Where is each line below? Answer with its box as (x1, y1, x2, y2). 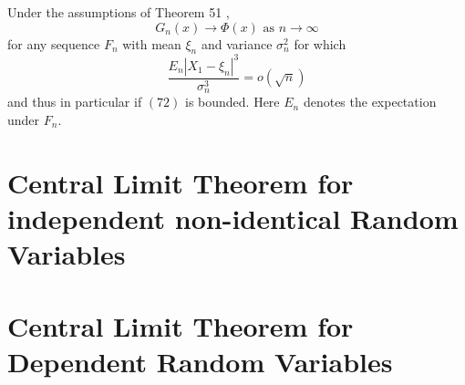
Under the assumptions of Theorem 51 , (7, 3, 230, 21)
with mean (122, 34, 181, 53)
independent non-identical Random (7, 199, 459, 236)
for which (294, 34, 346, 53)
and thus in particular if (7, 92, 142, 111)
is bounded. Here (184, 92, 280, 111)
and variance (201, 34, 273, 53)
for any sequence (7, 34, 100, 53)
